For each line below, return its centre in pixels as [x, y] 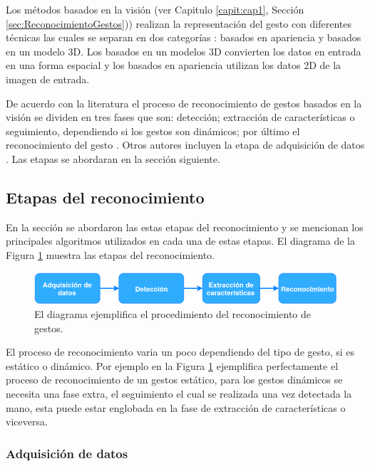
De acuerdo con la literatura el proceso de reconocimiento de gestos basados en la [184, 103]
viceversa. [27, 422]
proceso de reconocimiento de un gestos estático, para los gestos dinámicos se [174, 380]
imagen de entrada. [48, 79]
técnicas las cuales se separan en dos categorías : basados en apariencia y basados [184, 37]
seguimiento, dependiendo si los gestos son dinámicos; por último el [153, 131]
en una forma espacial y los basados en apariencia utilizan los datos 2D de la [174, 65]
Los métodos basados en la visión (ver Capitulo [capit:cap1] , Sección [155, 9]
